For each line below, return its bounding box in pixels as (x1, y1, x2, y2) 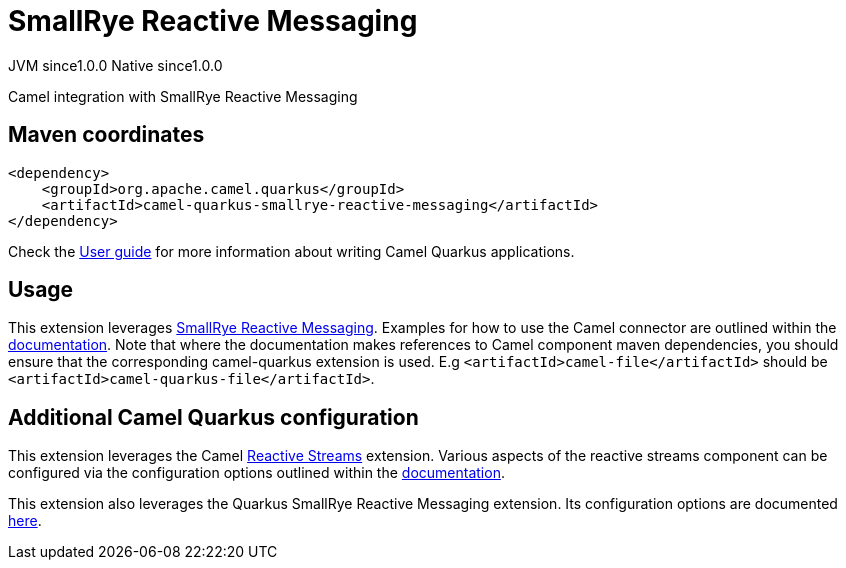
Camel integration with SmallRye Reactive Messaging (8, 87, 358, 105)
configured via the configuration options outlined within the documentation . (8, 464, 505, 482)
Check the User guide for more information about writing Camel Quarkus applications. (8, 242, 575, 260)
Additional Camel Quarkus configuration (8, 404, 419, 430)
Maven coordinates (8, 122, 205, 148)
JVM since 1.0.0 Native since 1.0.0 (8, 56, 223, 74)
